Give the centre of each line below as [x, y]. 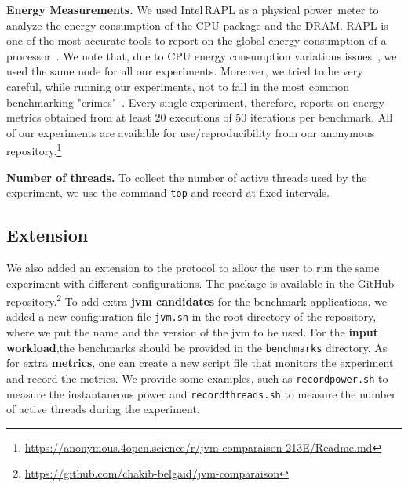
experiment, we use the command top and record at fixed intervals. [168, 193]
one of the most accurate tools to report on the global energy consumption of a [197, 40]
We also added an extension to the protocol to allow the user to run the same [193, 268]
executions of [201, 117]
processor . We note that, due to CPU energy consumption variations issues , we [202, 55]
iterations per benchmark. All [322, 117]
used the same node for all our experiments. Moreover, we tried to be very [185, 71]
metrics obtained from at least [79, 117]
